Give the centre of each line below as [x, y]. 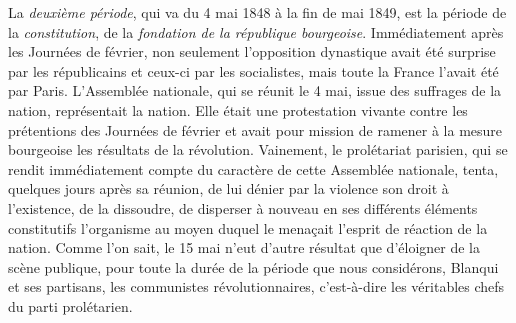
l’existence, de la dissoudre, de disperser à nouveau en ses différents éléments [243, 207]
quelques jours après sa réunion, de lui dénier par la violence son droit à [228, 188]
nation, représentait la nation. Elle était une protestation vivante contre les [238, 109]
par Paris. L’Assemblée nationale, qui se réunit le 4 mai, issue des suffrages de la [255, 90]
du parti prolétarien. [70, 305]
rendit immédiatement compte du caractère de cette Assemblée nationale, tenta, [253, 168]
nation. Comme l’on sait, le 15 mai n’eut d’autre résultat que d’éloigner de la [244, 247]
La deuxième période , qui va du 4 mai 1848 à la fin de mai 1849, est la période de [257, 12]
